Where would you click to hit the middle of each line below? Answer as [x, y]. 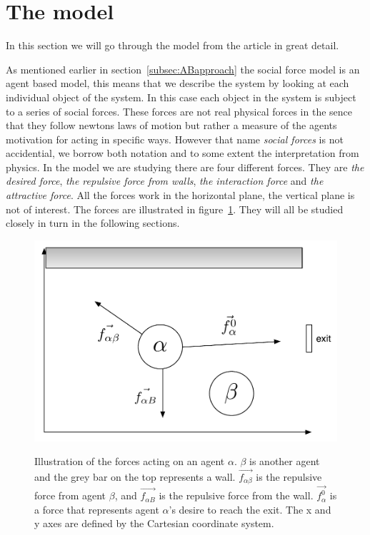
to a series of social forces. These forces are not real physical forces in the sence [179, 111]
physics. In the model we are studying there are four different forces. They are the [185, 167]
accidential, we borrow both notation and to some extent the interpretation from [182, 153]
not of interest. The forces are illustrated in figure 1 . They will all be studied [175, 209]
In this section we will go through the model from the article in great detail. [172, 45]
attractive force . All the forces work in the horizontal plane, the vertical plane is [180, 195]
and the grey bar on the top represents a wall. [135, 476]
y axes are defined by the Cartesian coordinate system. [154, 523]
